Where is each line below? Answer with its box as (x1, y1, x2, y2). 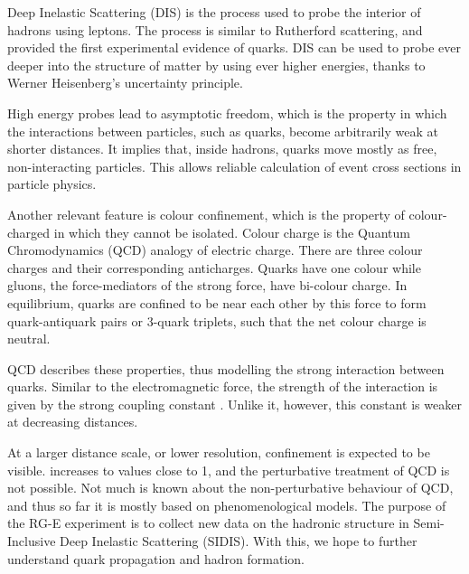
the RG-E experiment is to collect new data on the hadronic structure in (7, 513, 409, 532)
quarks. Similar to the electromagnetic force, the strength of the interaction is (7, 377, 438, 396)
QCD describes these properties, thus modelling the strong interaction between (7, 359, 445, 378)
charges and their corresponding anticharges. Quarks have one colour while (7, 258, 421, 277)
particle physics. (7, 174, 97, 193)
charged (7, 222, 51, 241)
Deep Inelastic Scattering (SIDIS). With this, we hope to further (60, 532, 417, 550)
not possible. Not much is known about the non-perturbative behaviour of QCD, (7, 478, 454, 497)
